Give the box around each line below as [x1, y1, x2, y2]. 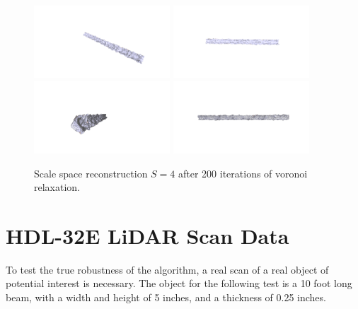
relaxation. [34, 180, 81, 194]
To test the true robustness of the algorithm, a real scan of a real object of [6, 262, 329, 276]
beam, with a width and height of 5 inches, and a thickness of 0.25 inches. [6, 290, 326, 305]
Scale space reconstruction [34, 165, 148, 180]
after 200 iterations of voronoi [178, 165, 308, 180]
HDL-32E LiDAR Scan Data [6, 221, 289, 250]
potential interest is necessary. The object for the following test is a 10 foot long [6, 276, 352, 291]
